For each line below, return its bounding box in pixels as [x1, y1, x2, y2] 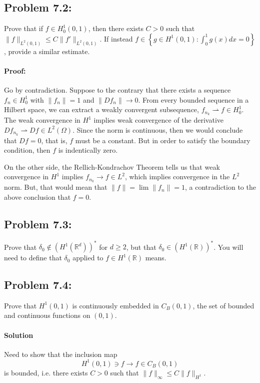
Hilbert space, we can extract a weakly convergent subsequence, [4, 104, 199, 115]
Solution [4, 329, 33, 340]
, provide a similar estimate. [4, 46, 90, 56]
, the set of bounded [192, 300, 254, 310]
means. [145, 252, 166, 263]
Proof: [4, 65, 26, 76]
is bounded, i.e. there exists [4, 367, 88, 377]
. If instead [99, 33, 133, 44]
